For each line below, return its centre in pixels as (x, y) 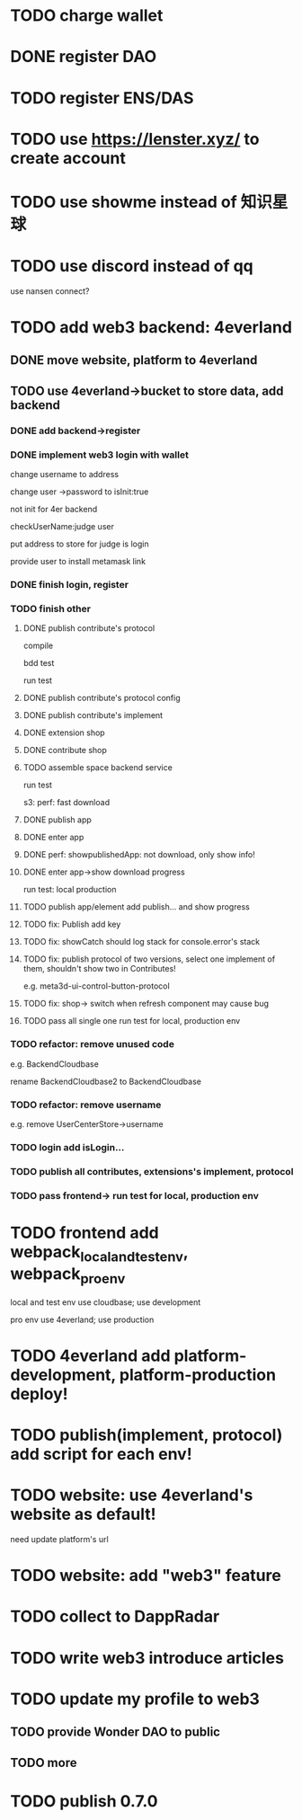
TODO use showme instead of (124, 202)
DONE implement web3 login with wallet (100, 455)
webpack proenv (68, 1276)
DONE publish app (58, 820)
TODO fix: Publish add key (72, 924)
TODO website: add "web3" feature (146, 1576)
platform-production (198, 1375)
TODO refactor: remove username (86, 1105)
